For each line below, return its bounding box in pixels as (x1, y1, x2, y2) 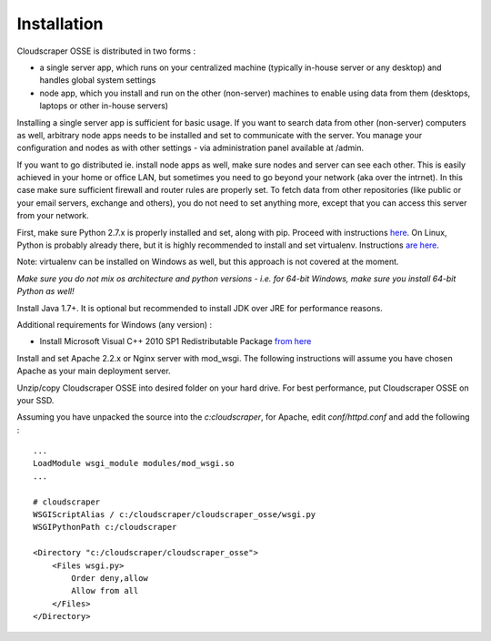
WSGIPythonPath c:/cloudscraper (33, 522, 177, 533)
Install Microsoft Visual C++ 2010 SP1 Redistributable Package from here (39, 336, 312, 347)
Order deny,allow (71, 574, 149, 583)
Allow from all (71, 585, 139, 596)
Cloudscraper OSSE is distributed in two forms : (16, 46, 195, 56)
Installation (16, 14, 104, 34)
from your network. (16, 210, 90, 221)
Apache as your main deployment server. (16, 365, 172, 377)
